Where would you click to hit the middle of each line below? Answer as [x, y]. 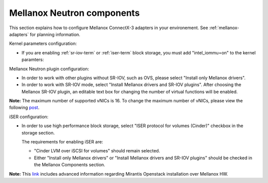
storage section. [38, 133]
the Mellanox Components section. [69, 165]
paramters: [33, 60]
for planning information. [55, 34]
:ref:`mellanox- [224, 28]
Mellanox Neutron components [74, 13]
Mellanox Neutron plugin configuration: [49, 69]
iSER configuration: [29, 117]
